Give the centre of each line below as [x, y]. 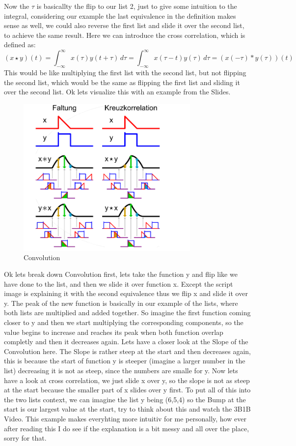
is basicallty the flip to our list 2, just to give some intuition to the [137, 6]
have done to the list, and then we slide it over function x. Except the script [119, 283]
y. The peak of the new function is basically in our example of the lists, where [121, 303]
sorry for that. [25, 438]
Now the [17, 6]
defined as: [20, 45]
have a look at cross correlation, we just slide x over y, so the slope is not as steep [127, 380]
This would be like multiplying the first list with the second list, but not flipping [125, 73]
